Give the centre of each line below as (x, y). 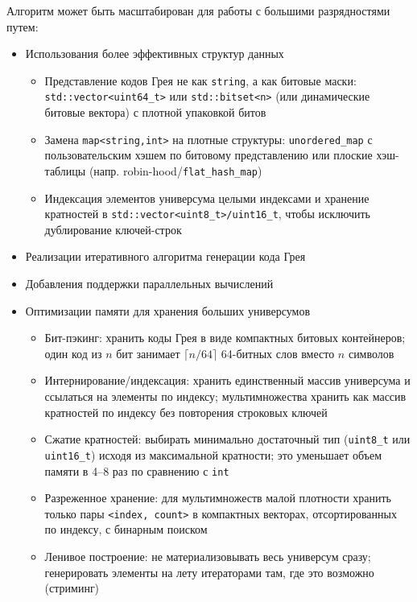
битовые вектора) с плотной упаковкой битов (155, 112)
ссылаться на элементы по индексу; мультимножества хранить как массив (225, 396)
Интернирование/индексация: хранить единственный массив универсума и (227, 380)
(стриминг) (72, 588)
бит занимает (148, 353)
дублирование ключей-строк (113, 229)
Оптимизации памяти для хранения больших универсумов (168, 310)
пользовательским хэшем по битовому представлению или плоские (208, 155)
